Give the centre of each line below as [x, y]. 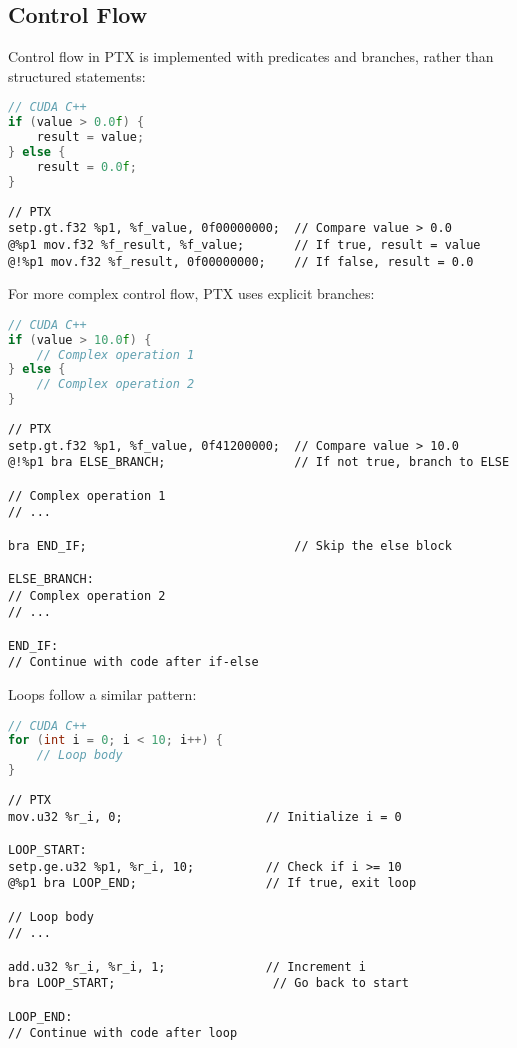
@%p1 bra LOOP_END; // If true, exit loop [212, 883]
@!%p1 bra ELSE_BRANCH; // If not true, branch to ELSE [259, 462]
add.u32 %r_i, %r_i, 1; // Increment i [187, 966]
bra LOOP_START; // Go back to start [208, 983]
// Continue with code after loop [123, 1033]
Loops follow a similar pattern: [102, 693]
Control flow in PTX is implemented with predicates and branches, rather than [251, 56]
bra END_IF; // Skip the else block [230, 545]
